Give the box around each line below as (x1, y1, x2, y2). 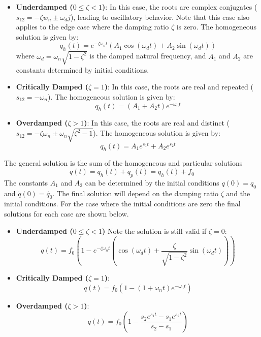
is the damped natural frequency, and (89, 50, 206, 61)
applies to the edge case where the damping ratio (16, 21, 169, 32)
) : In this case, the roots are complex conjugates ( (102, 2, 257, 12)
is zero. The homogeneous (176, 21, 256, 32)
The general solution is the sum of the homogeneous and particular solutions (4, 158, 243, 168)
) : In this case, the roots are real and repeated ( (104, 81, 253, 92)
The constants (4, 177, 48, 188)
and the (226, 188, 250, 198)
